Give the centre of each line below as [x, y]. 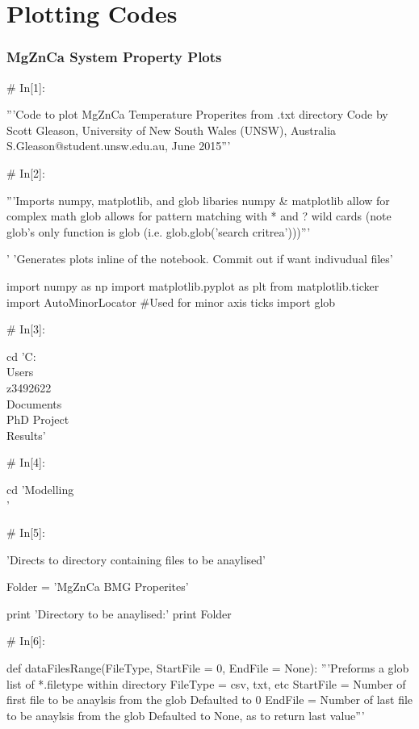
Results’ [26, 435]
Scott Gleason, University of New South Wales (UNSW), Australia [172, 130]
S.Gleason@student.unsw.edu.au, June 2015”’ [119, 146]
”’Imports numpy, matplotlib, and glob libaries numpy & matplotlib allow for [198, 200]
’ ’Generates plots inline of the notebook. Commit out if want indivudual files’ [200, 259]
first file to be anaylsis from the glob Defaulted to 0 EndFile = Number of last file [210, 700]
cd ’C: [21, 356]
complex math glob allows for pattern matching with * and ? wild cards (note [199, 216]
